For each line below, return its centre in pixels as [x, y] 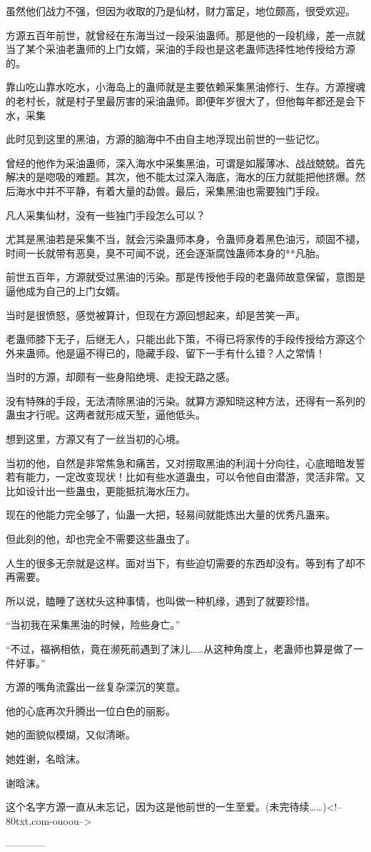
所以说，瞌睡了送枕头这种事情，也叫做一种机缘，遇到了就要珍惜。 [161, 600]
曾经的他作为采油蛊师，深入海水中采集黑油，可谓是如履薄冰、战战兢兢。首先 [185, 162]
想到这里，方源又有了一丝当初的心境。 [96, 439]
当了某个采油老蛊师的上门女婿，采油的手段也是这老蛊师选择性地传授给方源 [181, 49]
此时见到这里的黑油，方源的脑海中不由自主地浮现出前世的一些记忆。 [166, 139]
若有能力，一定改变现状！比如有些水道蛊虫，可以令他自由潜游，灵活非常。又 [185, 477]
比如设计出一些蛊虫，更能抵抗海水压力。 [101, 490]
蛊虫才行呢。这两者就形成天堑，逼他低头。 [106, 415]
